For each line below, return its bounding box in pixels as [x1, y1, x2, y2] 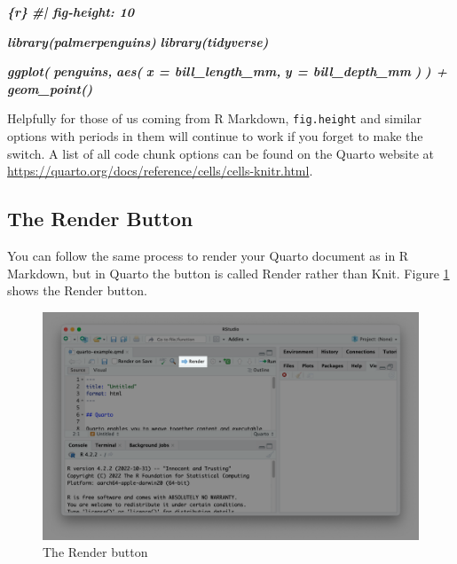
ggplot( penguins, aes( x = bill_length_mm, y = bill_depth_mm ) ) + [7, 62, 447, 81]
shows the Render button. [7, 281, 147, 300]
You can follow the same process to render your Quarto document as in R [7, 247, 409, 265]
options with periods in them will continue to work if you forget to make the [7, 127, 423, 145]
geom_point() [7, 79, 93, 98]
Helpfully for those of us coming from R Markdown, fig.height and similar [7, 109, 422, 128]
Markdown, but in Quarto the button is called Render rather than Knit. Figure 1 [7, 263, 450, 282]
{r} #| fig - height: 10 [7, 3, 135, 20]
